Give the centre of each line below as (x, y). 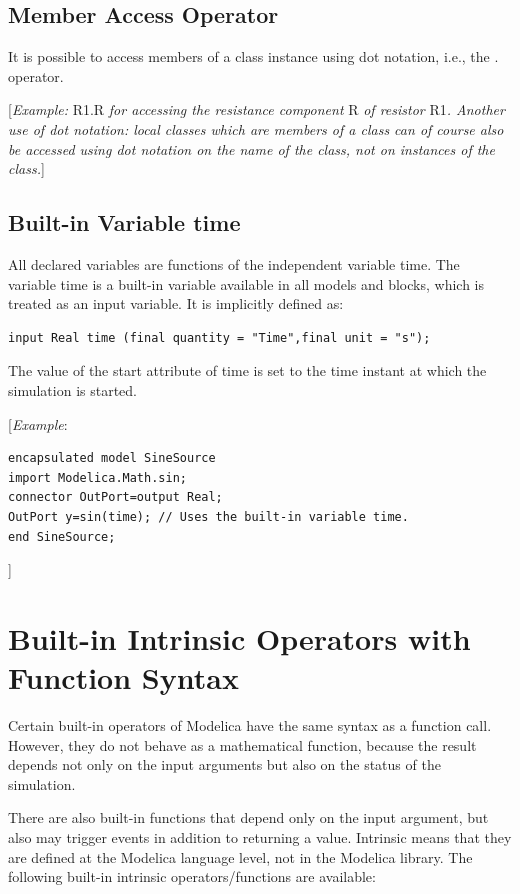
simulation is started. (72, 389)
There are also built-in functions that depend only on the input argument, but (248, 817)
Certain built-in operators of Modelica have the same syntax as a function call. (250, 725)
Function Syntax (123, 677)
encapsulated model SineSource (112, 458)
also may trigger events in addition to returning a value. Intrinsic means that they (260, 836)
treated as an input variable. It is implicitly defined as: (176, 303)
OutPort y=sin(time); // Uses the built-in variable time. (208, 516)
